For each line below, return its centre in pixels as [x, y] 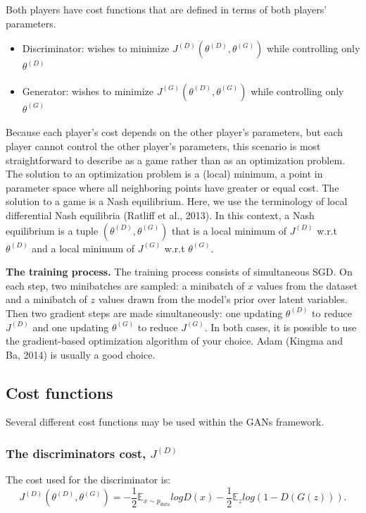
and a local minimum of [83, 248]
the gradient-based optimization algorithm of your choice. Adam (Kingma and [174, 341]
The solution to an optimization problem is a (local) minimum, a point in [164, 174]
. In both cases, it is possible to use [280, 327]
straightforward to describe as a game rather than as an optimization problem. [176, 160]
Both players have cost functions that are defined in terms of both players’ [166, 9]
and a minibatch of [46, 299]
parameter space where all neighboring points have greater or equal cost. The [172, 187]
